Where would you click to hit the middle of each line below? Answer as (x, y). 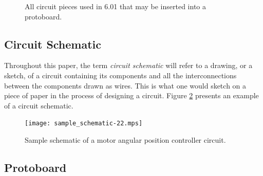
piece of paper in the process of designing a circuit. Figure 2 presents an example (131, 95)
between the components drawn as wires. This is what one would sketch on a (125, 85)
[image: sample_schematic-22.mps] (84, 124)
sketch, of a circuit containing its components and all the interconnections (120, 75)
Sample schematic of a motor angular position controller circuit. (125, 140)
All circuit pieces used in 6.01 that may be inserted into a (116, 6)
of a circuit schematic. (39, 105)
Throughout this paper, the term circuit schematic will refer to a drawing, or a (128, 65)
